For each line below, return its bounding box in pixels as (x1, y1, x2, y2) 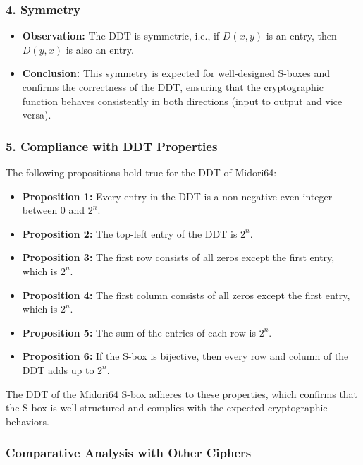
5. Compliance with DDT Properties (6, 137, 218, 155)
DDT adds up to (22, 362, 94, 377)
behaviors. (6, 413, 49, 428)
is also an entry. (66, 42, 134, 56)
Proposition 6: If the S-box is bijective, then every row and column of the (22, 349, 349, 363)
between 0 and (22, 203, 85, 217)
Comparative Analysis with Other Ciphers (6, 444, 252, 461)
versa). (22, 107, 51, 122)
